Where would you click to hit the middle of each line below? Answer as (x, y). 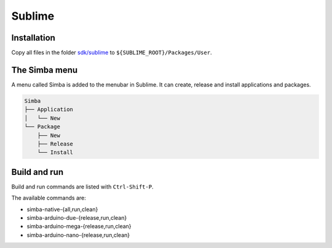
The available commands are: (49, 198)
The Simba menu (45, 70)
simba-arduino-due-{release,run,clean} (77, 217)
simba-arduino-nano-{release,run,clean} (78, 235)
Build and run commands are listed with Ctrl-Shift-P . (82, 187)
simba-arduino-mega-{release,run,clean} (79, 227)
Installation (33, 38)
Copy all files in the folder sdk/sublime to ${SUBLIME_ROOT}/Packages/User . (112, 53)
